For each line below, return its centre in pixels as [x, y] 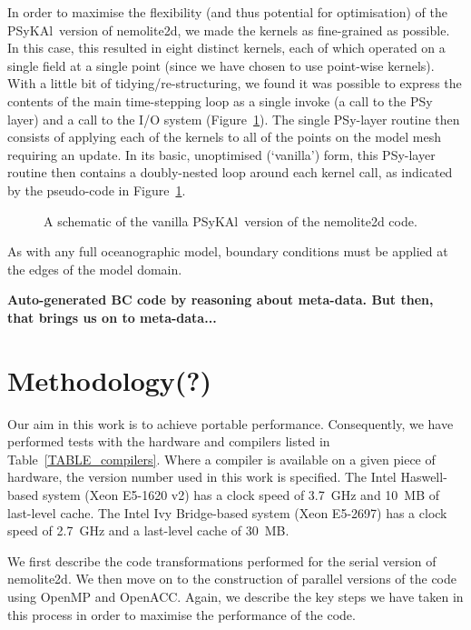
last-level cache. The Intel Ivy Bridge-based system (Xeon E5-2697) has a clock [227, 512]
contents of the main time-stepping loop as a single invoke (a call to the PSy [220, 100]
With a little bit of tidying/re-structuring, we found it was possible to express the [235, 83]
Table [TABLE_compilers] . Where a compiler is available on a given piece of [221, 459]
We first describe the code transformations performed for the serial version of [222, 560]
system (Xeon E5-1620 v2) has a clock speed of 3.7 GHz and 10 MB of [241, 495]
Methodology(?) [110, 380]
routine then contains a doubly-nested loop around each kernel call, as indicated [230, 172]
